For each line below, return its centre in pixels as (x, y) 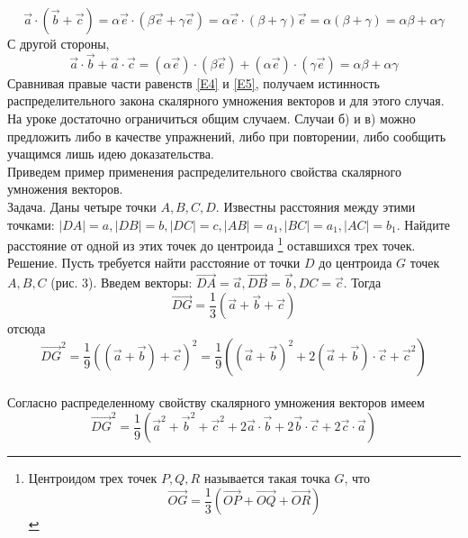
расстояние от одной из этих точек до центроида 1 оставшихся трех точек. (211, 244)
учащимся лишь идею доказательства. (111, 154)
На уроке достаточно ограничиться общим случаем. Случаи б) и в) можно (211, 118)
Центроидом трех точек (93, 478)
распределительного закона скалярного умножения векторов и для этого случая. (226, 100)
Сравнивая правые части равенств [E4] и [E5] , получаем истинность (193, 82)
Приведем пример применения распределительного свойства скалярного (204, 171)
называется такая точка (267, 478)
